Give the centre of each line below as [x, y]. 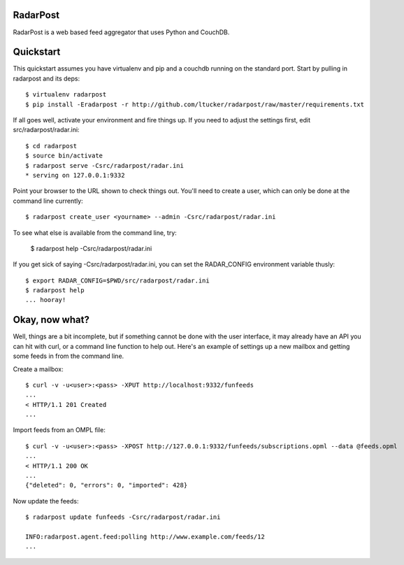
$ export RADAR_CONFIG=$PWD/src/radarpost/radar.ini [117, 280]
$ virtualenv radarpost [66, 95]
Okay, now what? [51, 320]
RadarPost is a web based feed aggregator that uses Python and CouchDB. [121, 32]
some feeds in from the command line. [68, 356]
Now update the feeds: [46, 501]
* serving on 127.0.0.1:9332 [75, 175]
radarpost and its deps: [46, 78]
